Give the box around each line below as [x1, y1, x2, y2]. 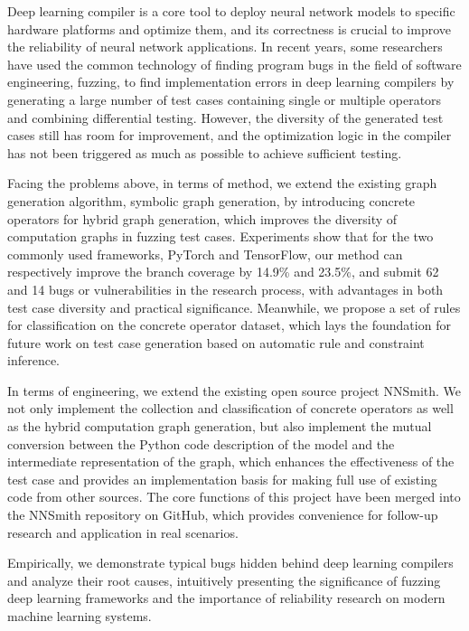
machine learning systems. [7, 607, 152, 625]
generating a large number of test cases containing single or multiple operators [7, 89, 442, 108]
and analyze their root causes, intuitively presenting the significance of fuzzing [7, 570, 441, 589]
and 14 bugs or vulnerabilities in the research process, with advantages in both [7, 279, 444, 298]
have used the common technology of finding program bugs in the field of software [7, 54, 462, 73]
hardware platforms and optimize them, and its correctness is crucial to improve [7, 19, 452, 38]
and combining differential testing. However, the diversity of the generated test [7, 108, 444, 127]
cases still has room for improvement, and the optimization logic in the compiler [7, 126, 452, 145]
